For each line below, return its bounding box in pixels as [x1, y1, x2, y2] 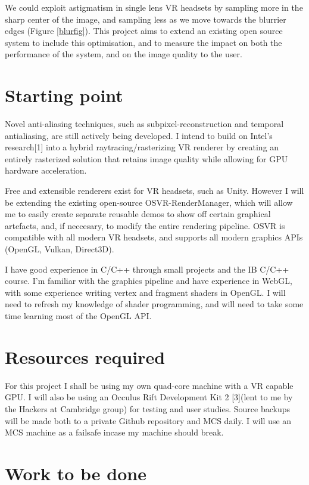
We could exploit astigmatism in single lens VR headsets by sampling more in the [5, 1, 303, 13]
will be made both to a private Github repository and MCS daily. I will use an [5, 414, 292, 427]
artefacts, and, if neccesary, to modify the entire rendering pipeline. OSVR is [5, 219, 285, 231]
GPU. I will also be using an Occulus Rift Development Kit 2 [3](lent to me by [5, 391, 293, 403]
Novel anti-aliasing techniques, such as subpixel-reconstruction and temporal [5, 118, 284, 130]
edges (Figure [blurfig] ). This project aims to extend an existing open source [5, 24, 283, 37]
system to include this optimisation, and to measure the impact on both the [5, 36, 282, 48]
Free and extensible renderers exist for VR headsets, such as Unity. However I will [5, 184, 304, 197]
